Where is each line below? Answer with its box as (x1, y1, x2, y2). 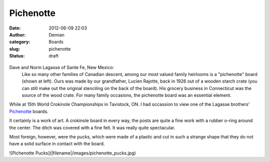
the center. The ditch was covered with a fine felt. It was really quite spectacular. (9, 124, 175, 130)
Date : (9, 25, 21, 31)
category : (9, 39, 30, 45)
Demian (48, 31, 65, 37)
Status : (9, 53, 25, 59)
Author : (9, 31, 26, 37)
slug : (9, 45, 20, 52)
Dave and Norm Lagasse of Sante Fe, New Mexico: (9, 64, 114, 70)
